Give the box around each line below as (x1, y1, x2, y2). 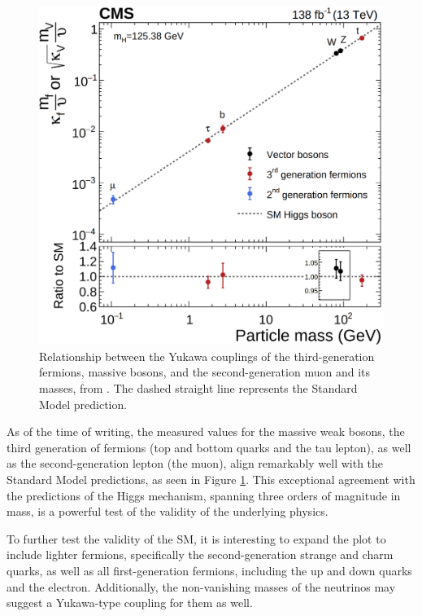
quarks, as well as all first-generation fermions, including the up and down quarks (7, 562, 412, 579)
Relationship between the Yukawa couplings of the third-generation (39, 347, 375, 364)
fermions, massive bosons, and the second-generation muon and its (39, 363, 370, 381)
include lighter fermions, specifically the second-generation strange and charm (7, 546, 394, 563)
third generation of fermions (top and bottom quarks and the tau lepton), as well (7, 438, 411, 455)
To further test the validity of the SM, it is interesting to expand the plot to (7, 530, 386, 547)
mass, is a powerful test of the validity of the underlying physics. (7, 503, 328, 520)
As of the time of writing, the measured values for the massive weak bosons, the (7, 423, 405, 440)
